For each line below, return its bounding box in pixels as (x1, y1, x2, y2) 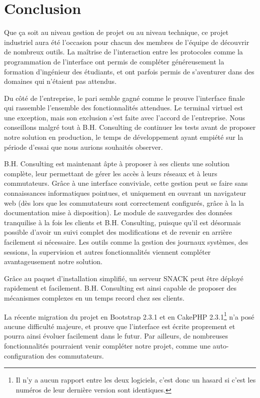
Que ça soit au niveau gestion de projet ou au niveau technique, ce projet (4, 27, 229, 37)
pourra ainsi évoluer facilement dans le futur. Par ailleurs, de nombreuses (4, 331, 228, 341)
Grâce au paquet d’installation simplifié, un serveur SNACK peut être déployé (4, 273, 243, 283)
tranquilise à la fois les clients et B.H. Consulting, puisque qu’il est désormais (4, 217, 241, 227)
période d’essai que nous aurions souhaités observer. (4, 141, 163, 152)
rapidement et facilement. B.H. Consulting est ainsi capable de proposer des (4, 283, 237, 293)
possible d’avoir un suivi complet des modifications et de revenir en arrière (4, 227, 232, 237)
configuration (4, 350, 44, 361)
